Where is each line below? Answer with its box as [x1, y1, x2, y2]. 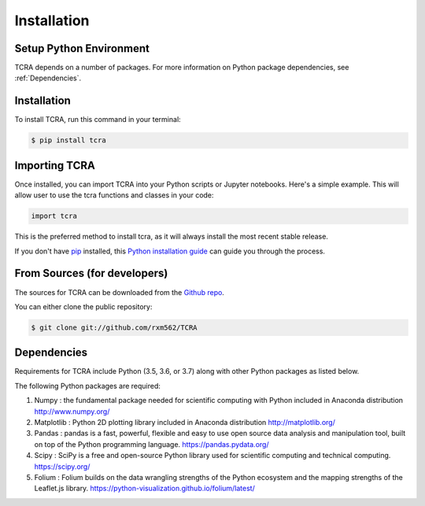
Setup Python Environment [14, 42, 150, 55]
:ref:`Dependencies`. [14, 73, 82, 83]
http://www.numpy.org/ [34, 406, 110, 416]
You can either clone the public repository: [14, 301, 153, 311]
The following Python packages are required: [14, 381, 161, 390]
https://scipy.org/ [34, 461, 91, 471]
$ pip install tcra [31, 136, 106, 145]
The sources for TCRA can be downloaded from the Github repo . [14, 287, 224, 297]
